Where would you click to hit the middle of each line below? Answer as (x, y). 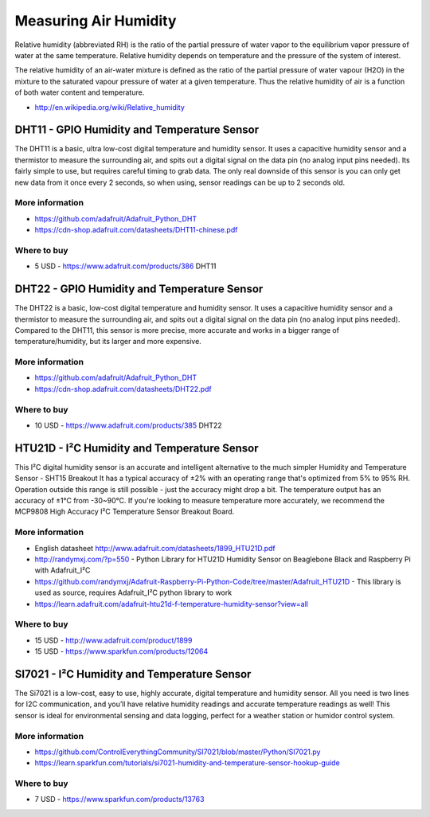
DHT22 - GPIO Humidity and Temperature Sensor (139, 289)
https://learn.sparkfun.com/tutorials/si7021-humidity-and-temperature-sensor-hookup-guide (187, 763)
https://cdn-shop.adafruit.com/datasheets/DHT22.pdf (123, 389)
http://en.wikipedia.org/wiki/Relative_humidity (109, 107)
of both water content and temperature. (80, 92)
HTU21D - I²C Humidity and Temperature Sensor (137, 448)
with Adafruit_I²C (63, 570)
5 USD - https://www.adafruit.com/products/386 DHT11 (125, 266)
